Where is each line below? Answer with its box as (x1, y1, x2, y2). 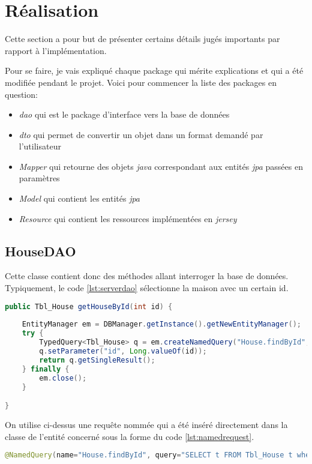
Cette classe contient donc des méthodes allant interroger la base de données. (5, 270, 289, 282)
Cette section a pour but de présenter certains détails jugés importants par (5, 32, 280, 45)
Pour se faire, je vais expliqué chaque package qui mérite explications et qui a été (5, 64, 304, 77)
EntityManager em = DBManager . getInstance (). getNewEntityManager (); (22, 320, 302, 329)
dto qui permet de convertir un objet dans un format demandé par (19, 128, 263, 140)
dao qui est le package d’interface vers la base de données (19, 108, 230, 121)
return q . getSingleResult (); (39, 355, 155, 364)
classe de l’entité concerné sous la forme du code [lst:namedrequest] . (5, 430, 254, 442)
